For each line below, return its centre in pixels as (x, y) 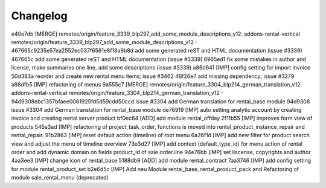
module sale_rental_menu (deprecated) (60, 178)
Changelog (39, 16)
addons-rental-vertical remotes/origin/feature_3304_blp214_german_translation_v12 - (117, 93)
